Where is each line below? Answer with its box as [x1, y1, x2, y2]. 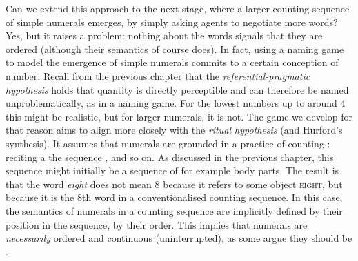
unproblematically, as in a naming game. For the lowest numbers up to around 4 [6, 96, 346, 110]
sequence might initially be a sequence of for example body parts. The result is [6, 163, 339, 178]
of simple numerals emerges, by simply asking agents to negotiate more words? [6, 14, 338, 29]
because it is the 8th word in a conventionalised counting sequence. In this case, [6, 190, 343, 205]
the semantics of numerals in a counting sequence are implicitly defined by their [6, 203, 343, 218]
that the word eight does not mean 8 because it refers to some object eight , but [6, 176, 343, 191]
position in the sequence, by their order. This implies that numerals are [6, 217, 308, 231]
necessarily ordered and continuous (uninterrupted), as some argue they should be [6, 231, 352, 245]
